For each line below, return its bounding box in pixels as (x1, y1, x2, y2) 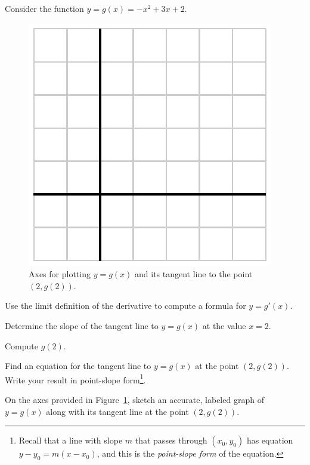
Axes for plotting (29, 268, 91, 280)
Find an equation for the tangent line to (5, 359, 151, 372)
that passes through (135, 434, 207, 447)
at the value (202, 319, 246, 331)
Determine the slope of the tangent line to (5, 319, 159, 331)
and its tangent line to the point (135, 268, 253, 280)
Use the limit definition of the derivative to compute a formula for (5, 299, 246, 312)
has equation (246, 434, 293, 447)
